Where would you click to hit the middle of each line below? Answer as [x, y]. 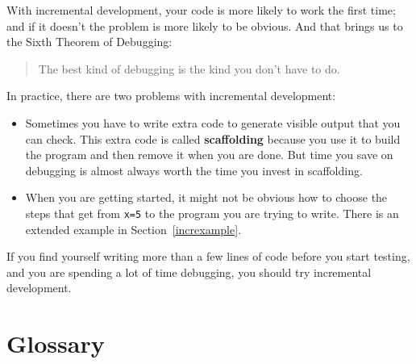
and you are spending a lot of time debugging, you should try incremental [189, 272]
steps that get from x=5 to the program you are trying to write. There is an [212, 213]
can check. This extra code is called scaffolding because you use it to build [213, 138]
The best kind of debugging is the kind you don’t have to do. [189, 68]
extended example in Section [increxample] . [133, 229]
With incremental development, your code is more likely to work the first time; [201, 10]
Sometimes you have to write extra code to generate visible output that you [213, 122]
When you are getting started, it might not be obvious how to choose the [206, 197]
